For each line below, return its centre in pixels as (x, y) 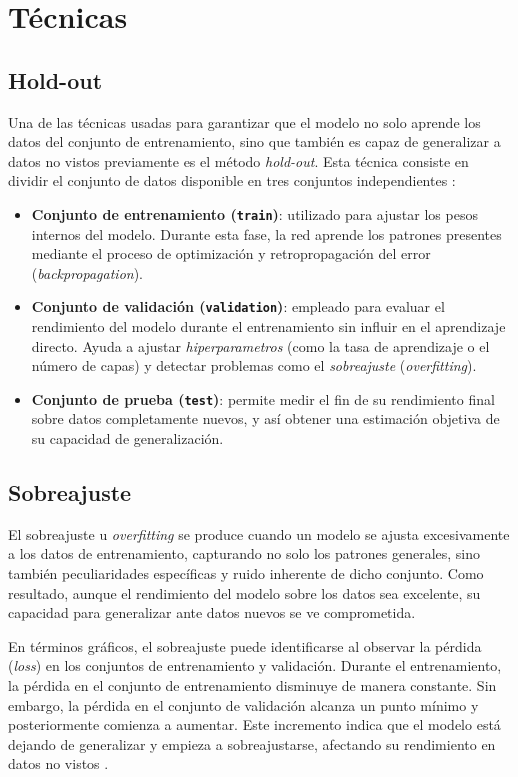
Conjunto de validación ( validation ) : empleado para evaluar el (238, 306)
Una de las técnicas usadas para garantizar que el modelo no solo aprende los (244, 121)
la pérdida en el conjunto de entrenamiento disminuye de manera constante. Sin (252, 685)
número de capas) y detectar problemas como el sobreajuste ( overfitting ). (254, 365)
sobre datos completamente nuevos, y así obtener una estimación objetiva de (265, 418)
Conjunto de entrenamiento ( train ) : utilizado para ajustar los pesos (254, 213)
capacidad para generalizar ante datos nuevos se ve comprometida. (212, 612)
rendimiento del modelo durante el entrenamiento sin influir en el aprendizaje (268, 326)
